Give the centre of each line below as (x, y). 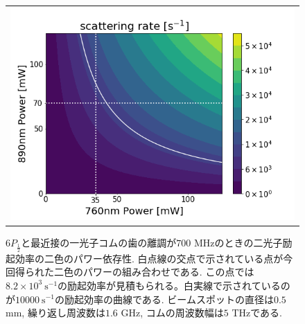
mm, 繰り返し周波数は (55, 313)
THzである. (257, 313)
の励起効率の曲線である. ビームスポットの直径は (164, 299)
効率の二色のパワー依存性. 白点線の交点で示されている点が (149, 258)
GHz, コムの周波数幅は (172, 313)
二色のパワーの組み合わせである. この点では (154, 272)
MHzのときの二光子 (238, 243)
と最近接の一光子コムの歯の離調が (99, 243)
